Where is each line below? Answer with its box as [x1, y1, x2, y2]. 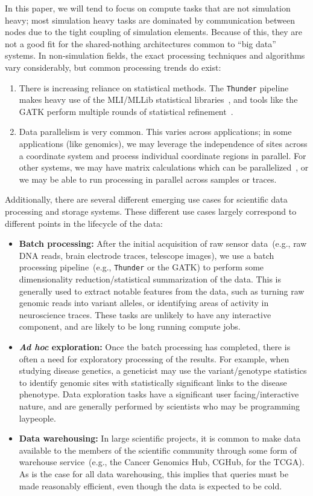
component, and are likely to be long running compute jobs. [19, 320, 241, 333]
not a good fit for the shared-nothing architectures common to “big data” [5, 37, 276, 50]
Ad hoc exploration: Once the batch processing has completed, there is [19, 340, 291, 353]
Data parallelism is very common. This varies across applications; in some [19, 125, 292, 138]
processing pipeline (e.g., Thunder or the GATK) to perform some [19, 261, 264, 273]
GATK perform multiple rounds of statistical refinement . [19, 105, 233, 117]
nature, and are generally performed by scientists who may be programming [19, 399, 300, 412]
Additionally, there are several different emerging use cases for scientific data [5, 193, 288, 206]
